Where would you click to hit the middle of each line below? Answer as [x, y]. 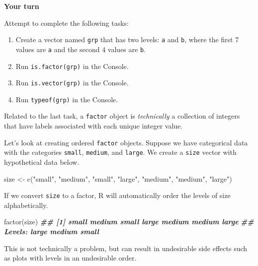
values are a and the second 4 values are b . [81, 49]
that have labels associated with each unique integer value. [93, 126]
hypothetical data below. [42, 162]
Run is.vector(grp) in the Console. [72, 83]
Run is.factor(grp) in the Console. [72, 66]
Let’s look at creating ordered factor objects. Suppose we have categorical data [126, 142]
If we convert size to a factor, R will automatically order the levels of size [117, 195]
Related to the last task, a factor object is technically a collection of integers [122, 116]
